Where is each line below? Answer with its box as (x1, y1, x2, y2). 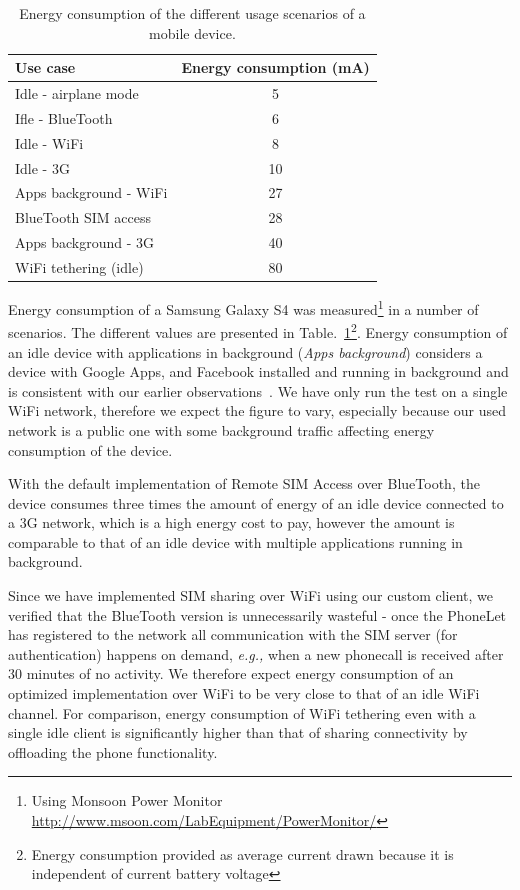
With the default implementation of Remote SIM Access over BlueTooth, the (8, 473, 480, 494)
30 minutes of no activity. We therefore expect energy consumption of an (8, 663, 454, 684)
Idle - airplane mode (15, 83, 139, 104)
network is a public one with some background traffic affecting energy (8, 419, 435, 440)
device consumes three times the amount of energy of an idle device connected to (8, 492, 504, 513)
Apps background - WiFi (15, 182, 168, 203)
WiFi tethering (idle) (15, 256, 144, 277)
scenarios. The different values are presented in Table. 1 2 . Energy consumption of (8, 319, 508, 342)
